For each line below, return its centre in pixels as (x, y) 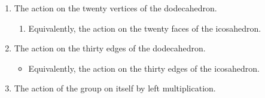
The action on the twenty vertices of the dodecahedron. (115, 8)
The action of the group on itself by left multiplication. (115, 88)
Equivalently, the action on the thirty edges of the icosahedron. (144, 68)
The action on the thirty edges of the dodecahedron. (110, 48)
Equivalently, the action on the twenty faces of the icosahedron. (145, 28)
